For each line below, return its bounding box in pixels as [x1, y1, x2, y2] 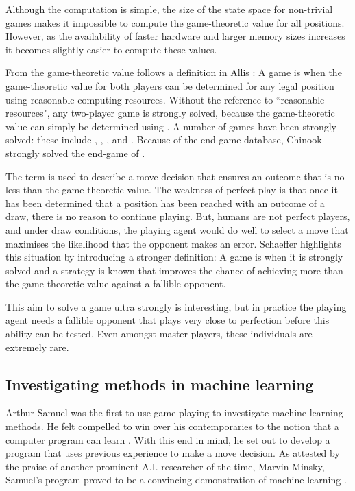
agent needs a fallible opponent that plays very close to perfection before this [5, 313, 330, 327]
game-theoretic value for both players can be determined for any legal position [5, 78, 334, 93]
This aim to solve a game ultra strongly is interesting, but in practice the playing [5, 299, 347, 313]
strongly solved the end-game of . [5, 145, 145, 160]
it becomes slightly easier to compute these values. [5, 42, 217, 56]
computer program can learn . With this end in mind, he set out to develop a [5, 432, 330, 446]
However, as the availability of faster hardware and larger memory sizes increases [5, 29, 345, 43]
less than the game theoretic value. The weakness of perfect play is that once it [5, 182, 338, 197]
